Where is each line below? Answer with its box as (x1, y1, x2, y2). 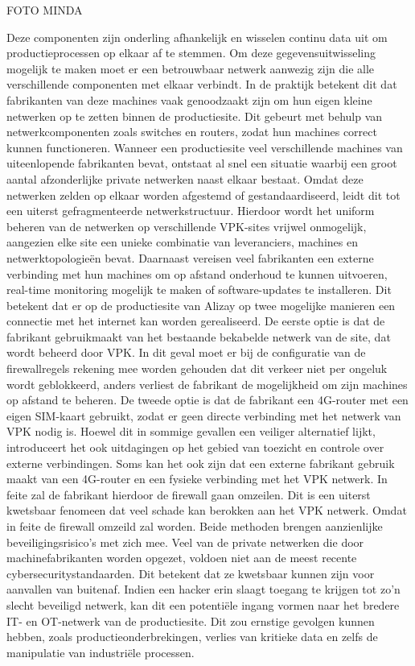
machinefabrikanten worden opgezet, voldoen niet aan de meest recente (6, 549, 357, 566)
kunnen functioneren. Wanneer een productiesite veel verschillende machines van (6, 139, 403, 155)
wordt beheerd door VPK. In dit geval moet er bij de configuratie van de (6, 344, 366, 361)
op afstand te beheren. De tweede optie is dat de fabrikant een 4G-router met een (6, 391, 409, 408)
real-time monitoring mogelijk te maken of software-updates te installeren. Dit (6, 281, 392, 298)
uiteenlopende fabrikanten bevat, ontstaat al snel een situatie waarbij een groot (6, 155, 397, 172)
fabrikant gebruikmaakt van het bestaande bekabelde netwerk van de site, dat (6, 328, 391, 345)
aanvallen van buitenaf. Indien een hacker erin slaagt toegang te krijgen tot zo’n (6, 581, 401, 598)
